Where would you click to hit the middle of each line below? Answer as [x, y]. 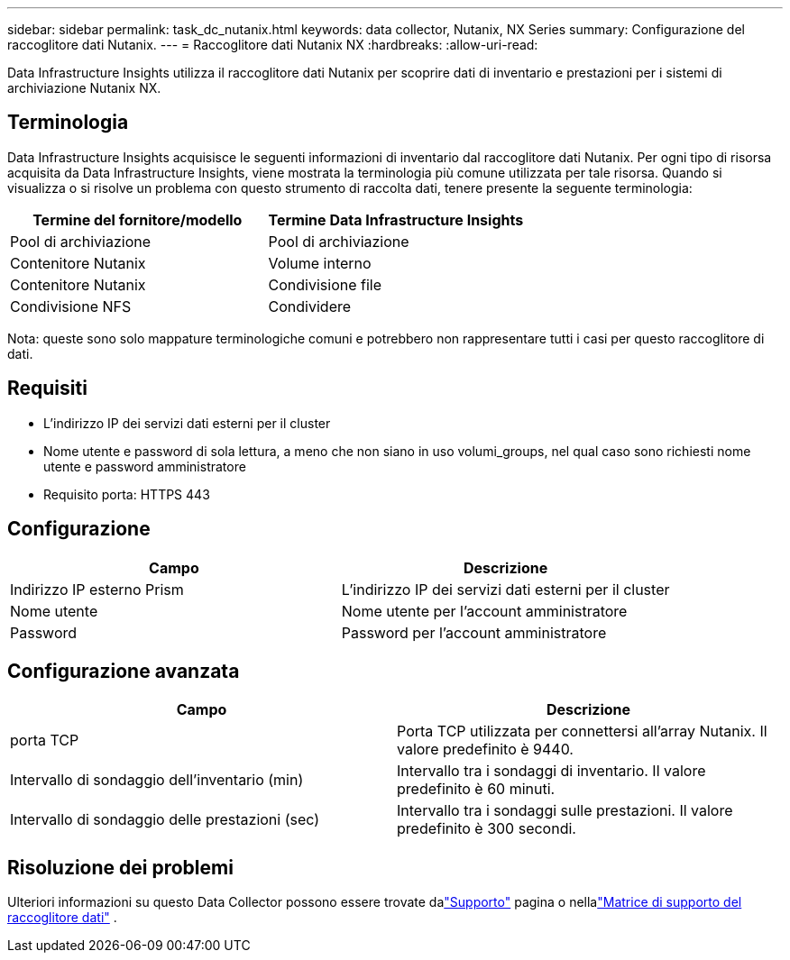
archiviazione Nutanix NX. [84, 88]
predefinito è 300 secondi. [487, 829]
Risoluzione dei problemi [120, 867]
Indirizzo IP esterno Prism [97, 589]
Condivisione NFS [71, 306]
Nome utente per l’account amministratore [484, 611]
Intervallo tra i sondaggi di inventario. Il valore [551, 771]
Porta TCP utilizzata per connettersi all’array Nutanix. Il [582, 731]
